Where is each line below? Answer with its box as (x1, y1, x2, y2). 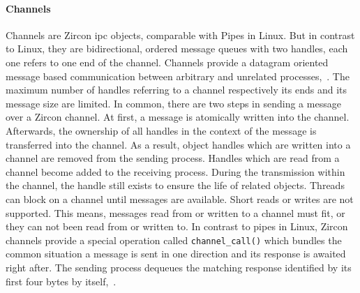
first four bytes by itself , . (6, 273, 117, 288)
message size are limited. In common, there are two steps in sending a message (6, 96, 341, 110)
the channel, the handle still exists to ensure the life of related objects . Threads (6, 178, 345, 193)
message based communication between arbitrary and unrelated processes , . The (6, 68, 350, 83)
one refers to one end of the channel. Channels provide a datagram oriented (6, 54, 329, 69)
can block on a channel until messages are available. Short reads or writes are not (6, 191, 354, 206)
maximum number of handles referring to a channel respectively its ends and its (6, 82, 347, 97)
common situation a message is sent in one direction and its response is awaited (6, 246, 346, 261)
